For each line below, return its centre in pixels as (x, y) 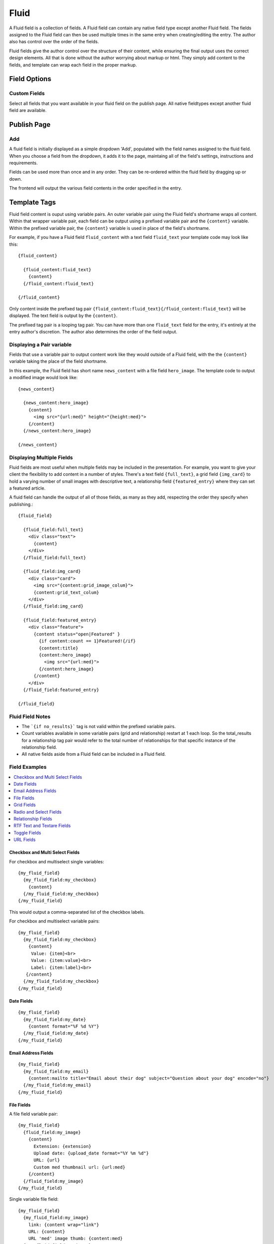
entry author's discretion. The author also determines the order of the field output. (93, 331)
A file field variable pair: (34, 1114)
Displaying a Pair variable (40, 344)
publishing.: (21, 504)
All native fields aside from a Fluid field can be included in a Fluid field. (94, 754)
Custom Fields (27, 94)
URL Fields (25, 840)
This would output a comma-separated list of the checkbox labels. (77, 912)
